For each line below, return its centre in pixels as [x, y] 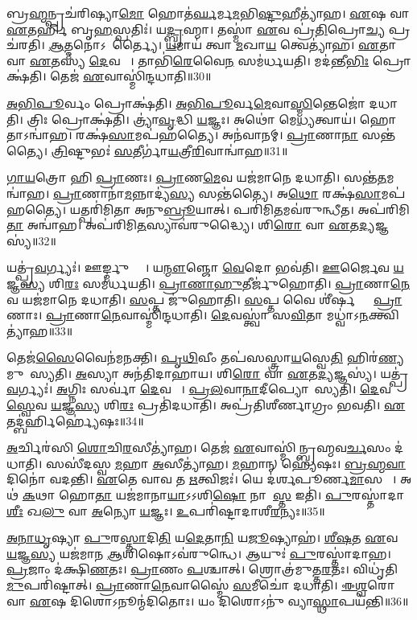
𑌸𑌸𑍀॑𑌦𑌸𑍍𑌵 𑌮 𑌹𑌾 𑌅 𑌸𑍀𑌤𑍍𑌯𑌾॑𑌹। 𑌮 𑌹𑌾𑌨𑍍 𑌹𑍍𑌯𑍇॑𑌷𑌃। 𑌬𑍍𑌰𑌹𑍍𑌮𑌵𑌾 [225, 463]
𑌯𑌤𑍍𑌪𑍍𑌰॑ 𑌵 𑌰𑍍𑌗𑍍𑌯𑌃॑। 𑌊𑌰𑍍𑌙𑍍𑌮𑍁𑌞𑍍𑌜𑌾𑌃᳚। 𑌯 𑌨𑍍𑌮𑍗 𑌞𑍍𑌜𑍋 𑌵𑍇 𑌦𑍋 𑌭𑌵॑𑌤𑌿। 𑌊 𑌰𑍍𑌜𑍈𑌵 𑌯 [205, 267]
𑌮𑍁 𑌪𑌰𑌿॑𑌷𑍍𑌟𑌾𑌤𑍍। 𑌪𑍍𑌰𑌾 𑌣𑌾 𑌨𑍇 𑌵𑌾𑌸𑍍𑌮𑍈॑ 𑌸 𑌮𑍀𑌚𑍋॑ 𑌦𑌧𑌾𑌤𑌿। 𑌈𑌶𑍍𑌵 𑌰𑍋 [201, 585]
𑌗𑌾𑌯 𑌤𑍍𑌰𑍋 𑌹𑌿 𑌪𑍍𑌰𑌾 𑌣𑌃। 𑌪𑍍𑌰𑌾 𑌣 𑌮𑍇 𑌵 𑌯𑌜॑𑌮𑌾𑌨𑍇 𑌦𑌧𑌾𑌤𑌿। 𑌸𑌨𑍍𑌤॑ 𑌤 [197, 177]
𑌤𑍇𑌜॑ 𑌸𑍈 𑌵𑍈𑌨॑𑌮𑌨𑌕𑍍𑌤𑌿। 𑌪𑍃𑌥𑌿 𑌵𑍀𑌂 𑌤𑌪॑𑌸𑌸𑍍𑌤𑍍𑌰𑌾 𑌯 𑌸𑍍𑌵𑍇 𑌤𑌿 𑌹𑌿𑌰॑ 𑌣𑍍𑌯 [205, 357]
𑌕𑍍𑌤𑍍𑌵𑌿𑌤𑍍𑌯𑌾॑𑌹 [384, 315]
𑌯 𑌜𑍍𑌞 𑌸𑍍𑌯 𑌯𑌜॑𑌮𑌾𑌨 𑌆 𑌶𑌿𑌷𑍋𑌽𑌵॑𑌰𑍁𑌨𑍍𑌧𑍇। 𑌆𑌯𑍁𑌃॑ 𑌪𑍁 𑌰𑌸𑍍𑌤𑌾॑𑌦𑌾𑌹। [199, 553]
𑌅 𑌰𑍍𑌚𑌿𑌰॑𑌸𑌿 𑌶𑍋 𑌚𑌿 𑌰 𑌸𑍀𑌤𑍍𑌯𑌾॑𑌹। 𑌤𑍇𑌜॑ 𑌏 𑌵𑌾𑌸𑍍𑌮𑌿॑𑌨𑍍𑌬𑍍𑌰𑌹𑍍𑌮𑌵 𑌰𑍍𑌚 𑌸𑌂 [199, 448]
